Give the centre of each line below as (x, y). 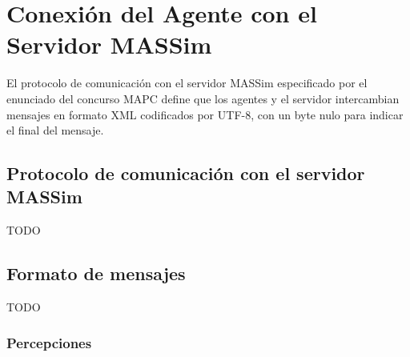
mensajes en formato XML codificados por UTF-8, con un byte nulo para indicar (205, 114)
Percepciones (49, 342)
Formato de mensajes (96, 273)
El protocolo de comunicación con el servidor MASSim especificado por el (187, 83)
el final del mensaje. (55, 130)
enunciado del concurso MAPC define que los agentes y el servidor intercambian (203, 98)
